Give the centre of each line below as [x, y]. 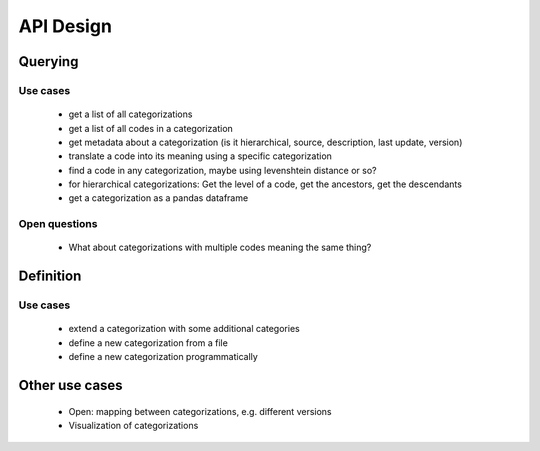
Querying [48, 61]
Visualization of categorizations [133, 425]
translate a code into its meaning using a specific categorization [200, 156]
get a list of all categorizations [130, 114]
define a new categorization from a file [148, 342]
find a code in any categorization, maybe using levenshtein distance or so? [222, 170]
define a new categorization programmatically [163, 357]
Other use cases [71, 385]
